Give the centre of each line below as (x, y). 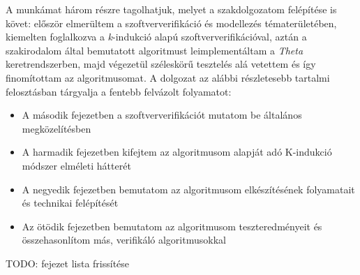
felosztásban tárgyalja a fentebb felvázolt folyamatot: (119, 91)
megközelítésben (57, 128)
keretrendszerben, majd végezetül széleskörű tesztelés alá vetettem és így (161, 64)
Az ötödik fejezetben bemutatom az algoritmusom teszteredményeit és (172, 226)
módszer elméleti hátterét (76, 165)
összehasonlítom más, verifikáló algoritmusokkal (124, 240)
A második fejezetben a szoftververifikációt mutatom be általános (162, 115)
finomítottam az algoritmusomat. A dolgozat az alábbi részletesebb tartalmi (168, 77)
